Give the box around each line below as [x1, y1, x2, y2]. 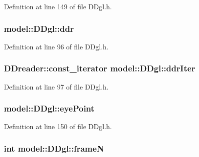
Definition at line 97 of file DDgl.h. [4, 81, 109, 91]
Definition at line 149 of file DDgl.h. [4, 1, 112, 11]
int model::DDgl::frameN [4, 142, 104, 154]
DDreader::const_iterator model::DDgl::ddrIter [4, 62, 196, 74]
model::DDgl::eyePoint [4, 102, 95, 114]
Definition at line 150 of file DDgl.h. [4, 121, 112, 132]
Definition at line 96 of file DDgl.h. [4, 41, 109, 51]
